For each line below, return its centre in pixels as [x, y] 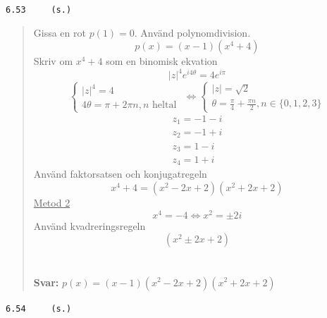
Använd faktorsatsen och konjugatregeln [120, 174]
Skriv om [53, 61]
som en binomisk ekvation [162, 61]
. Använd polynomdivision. [192, 32]
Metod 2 [52, 203]
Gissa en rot [60, 32]
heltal [165, 105]
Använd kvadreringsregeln [90, 225]
